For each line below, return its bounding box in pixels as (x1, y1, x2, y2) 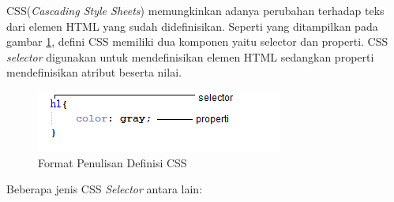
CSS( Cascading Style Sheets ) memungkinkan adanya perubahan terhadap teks (6, 2, 385, 18)
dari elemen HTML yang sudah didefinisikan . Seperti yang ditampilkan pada (6, 17, 378, 34)
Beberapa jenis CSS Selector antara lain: (6, 181, 203, 197)
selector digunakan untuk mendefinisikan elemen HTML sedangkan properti (6, 48, 374, 65)
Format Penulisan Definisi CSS (38, 154, 187, 170)
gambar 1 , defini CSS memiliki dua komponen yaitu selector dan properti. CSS (6, 33, 388, 50)
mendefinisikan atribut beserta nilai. (6, 64, 182, 80)
